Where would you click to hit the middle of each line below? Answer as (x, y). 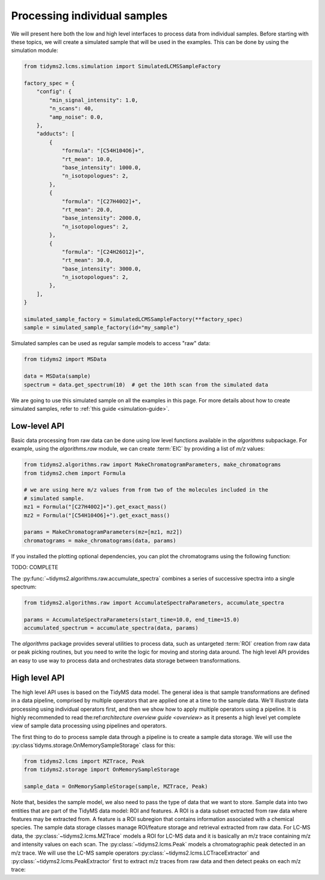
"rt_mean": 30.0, (87, 260)
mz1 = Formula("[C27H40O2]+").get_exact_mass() (95, 507)
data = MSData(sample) (57, 376)
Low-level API (38, 426)
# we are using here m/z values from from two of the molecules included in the (146, 490)
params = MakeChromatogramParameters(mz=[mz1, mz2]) (103, 532)
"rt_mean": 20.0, (87, 210)
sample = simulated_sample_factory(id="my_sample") (102, 328)
